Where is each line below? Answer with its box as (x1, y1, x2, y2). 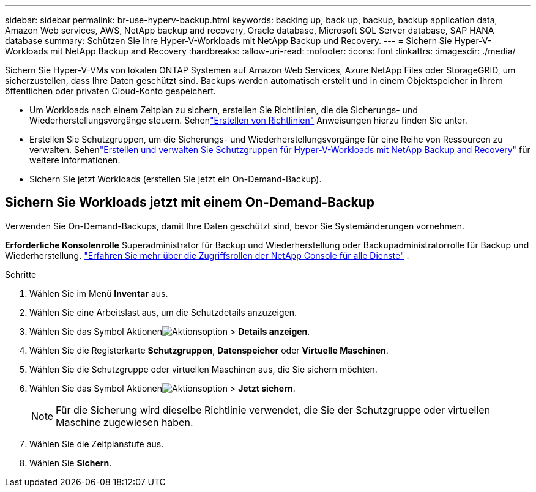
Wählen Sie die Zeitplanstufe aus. (29, 438, 164, 449)
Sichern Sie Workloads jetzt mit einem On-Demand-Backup (5, 195, 374, 211)
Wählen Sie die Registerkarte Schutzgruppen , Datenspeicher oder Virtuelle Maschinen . (29, 345, 389, 356)
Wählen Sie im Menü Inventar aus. (29, 288, 168, 299)
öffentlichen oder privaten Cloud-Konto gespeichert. (5, 86, 216, 96)
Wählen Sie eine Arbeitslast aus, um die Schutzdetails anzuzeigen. (29, 307, 297, 318)
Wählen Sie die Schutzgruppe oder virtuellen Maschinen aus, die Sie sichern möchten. (29, 363, 378, 375)
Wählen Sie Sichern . (29, 457, 112, 468)
